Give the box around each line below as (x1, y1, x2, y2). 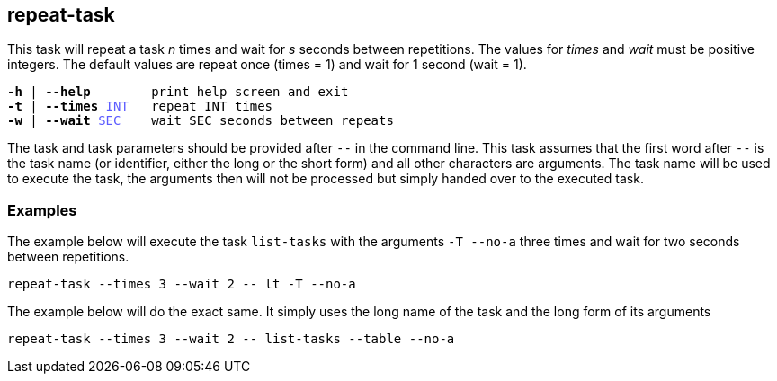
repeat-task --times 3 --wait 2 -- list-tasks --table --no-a (7, 332, 455, 347)
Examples (7, 200, 77, 219)
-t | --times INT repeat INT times (7, 99, 273, 114)
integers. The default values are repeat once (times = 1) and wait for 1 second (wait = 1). (7, 57, 527, 73)
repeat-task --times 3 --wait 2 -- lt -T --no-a (7, 277, 356, 292)
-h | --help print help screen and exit (7, 84, 349, 100)
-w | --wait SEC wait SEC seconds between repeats (7, 113, 394, 128)
